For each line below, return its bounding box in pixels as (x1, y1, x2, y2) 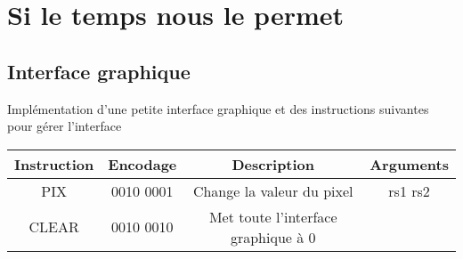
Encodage (108, 153, 177, 174)
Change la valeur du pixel (192, 180, 353, 201)
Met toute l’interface (208, 206, 337, 227)
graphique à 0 (230, 226, 316, 247)
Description (231, 153, 315, 174)
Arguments (370, 153, 449, 174)
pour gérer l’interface (7, 117, 122, 135)
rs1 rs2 (388, 180, 430, 201)
